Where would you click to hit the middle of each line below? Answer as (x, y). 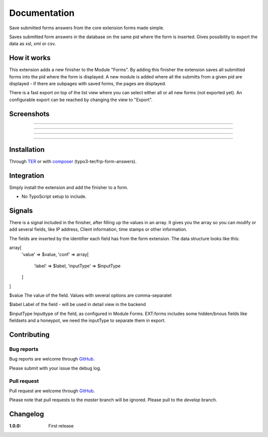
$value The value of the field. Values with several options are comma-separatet (91, 296)
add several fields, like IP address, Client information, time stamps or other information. (98, 229)
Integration (27, 175)
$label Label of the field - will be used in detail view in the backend (77, 305)
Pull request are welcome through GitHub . (52, 391)
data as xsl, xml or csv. (33, 44)
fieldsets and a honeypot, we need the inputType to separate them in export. (87, 320)
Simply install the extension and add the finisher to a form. (69, 187)
